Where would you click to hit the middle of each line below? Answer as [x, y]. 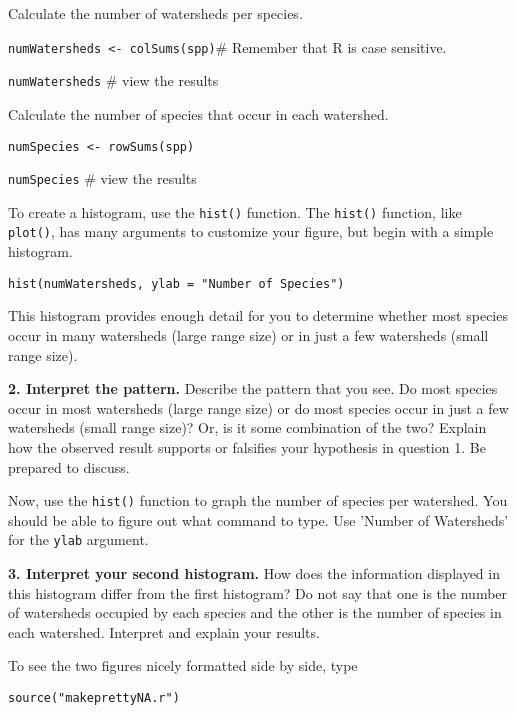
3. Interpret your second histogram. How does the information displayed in [254, 573]
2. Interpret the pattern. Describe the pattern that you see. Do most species [253, 388]
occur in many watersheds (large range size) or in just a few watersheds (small [248, 334]
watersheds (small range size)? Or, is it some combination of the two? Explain [247, 427]
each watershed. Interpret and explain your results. [164, 631]
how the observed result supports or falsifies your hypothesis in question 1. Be [247, 446]
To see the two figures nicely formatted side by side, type [183, 665]
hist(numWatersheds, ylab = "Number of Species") [176, 283]
